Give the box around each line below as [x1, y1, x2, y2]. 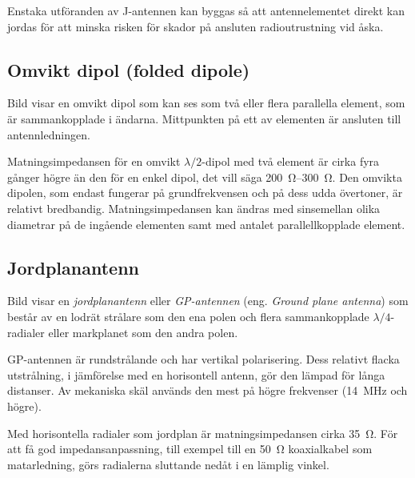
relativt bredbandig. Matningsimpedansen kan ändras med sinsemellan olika [7, 199, 381, 216]
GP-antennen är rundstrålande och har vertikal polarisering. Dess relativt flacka [7, 351, 400, 368]
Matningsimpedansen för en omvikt [7, 153, 181, 170]
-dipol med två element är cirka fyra [202, 153, 380, 170]
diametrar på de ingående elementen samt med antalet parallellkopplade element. [7, 215, 405, 232]
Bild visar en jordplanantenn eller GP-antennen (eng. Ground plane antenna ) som [7, 292, 409, 309]
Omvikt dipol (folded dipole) [7, 57, 250, 82]
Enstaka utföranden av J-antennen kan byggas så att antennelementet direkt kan [7, 2, 405, 18]
